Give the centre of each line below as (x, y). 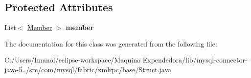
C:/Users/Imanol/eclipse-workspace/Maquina (73, 60)
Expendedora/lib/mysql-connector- (195, 60)
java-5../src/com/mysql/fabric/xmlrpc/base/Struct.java (88, 69)
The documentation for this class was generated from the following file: (111, 43)
